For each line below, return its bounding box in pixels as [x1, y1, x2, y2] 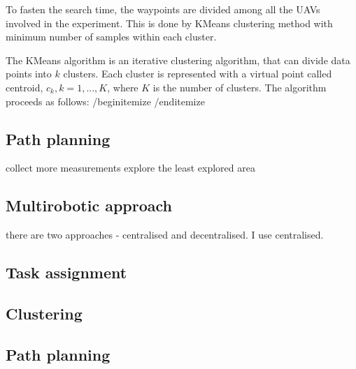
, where [107, 80, 138, 94]
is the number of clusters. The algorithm [152, 80, 327, 94]
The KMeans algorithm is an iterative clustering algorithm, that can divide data [6, 52, 350, 67]
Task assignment [6, 262, 127, 283]
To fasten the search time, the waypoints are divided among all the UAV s [6, 2, 320, 16]
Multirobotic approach [6, 195, 173, 216]
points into [6, 66, 52, 81]
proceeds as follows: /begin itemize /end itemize [6, 93, 205, 108]
